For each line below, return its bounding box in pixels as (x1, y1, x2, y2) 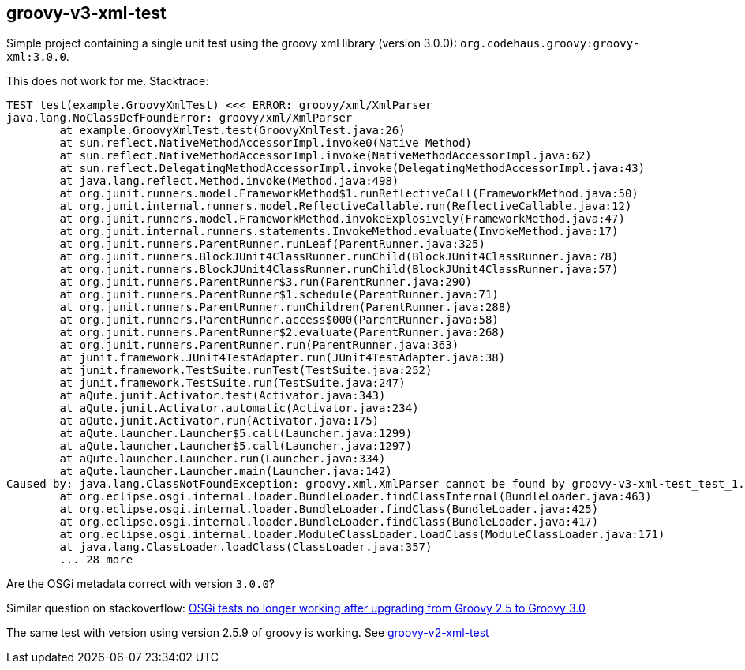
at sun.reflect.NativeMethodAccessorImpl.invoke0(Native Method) (59, 137, 473, 150)
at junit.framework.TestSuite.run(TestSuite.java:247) (59, 376, 406, 390)
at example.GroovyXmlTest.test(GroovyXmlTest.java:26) (59, 124, 406, 137)
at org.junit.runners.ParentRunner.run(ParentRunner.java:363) (59, 339, 459, 352)
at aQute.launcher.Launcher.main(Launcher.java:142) (59, 465, 392, 478)
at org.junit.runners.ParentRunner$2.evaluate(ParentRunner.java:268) (59, 326, 506, 339)
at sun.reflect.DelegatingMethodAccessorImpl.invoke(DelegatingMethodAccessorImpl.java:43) (59, 162, 646, 175)
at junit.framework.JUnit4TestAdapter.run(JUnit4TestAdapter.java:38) (59, 351, 506, 365)
